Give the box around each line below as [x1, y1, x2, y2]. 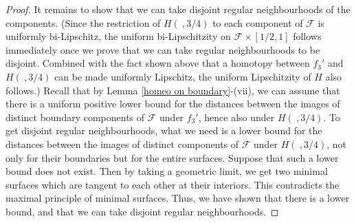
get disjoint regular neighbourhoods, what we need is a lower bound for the [5, 123, 322, 138]
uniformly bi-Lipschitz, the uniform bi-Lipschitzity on [5, 29, 231, 43]
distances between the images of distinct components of [5, 136, 239, 151]
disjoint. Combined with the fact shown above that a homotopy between [5, 56, 310, 70]
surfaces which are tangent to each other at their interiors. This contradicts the [5, 177, 340, 191]
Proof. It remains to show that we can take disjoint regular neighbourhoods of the [5, 2, 351, 16]
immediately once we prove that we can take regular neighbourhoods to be [5, 42, 320, 56]
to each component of [212, 15, 303, 30]
